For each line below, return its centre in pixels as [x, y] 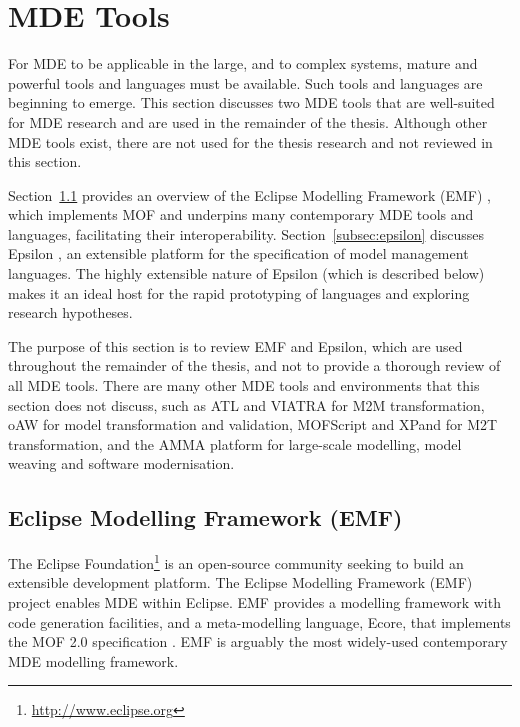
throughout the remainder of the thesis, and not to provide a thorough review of [254, 365]
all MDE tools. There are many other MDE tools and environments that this [244, 385]
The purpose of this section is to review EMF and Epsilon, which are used [235, 345]
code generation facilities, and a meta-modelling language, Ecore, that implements [259, 621]
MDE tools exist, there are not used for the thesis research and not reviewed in [250, 141]
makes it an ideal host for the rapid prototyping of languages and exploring [239, 292]
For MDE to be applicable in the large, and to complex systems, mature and [243, 63]
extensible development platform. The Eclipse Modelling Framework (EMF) [240, 582]
